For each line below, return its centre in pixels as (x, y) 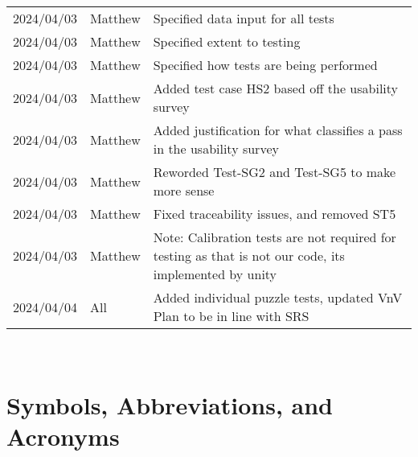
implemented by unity (215, 274)
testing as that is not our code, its (249, 255)
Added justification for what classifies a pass (278, 130)
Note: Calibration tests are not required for (275, 237)
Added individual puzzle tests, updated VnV (278, 297)
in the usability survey (216, 148)
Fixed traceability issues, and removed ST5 (275, 214)
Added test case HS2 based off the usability (276, 88)
